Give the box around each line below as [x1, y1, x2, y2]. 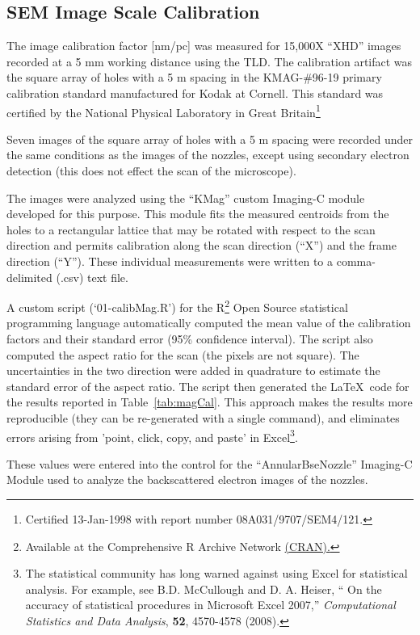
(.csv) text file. [56, 268, 128, 285]
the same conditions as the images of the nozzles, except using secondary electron [6, 146, 409, 163]
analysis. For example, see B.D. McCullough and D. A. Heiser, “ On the [25, 580, 382, 597]
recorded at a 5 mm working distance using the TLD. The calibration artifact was [6, 53, 413, 69]
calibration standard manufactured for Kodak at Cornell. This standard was [6, 84, 384, 101]
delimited [6, 268, 52, 285]
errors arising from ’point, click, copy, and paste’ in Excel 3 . [6, 426, 298, 445]
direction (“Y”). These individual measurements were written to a [6, 252, 334, 269]
